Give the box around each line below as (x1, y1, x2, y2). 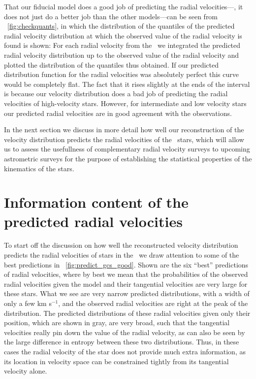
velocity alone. (4, 366, 47, 376)
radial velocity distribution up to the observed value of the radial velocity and (4, 49, 239, 60)
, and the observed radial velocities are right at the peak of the (58, 298, 248, 308)
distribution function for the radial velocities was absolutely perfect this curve (4, 69, 239, 79)
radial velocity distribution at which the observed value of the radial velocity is (4, 30, 242, 40)
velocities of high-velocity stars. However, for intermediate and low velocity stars (4, 98, 247, 108)
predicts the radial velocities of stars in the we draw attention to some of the (4, 250, 239, 260)
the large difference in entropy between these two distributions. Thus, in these (4, 337, 239, 347)
